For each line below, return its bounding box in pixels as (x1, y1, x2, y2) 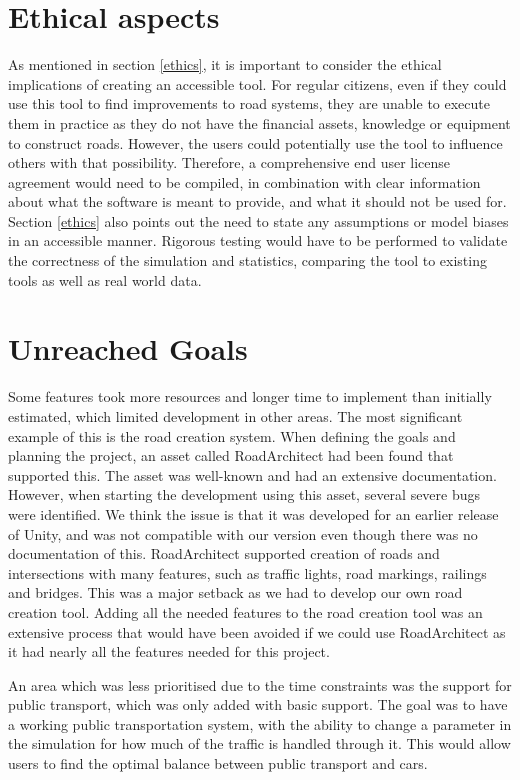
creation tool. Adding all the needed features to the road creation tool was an (8, 601, 483, 622)
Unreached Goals (8, 328, 248, 369)
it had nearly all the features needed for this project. (8, 641, 330, 662)
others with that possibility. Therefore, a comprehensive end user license (8, 152, 451, 173)
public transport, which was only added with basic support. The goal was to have (8, 694, 508, 715)
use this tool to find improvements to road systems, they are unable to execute (8, 93, 490, 114)
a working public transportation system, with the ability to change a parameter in (8, 713, 512, 734)
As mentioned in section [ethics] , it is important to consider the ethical (8, 54, 442, 75)
